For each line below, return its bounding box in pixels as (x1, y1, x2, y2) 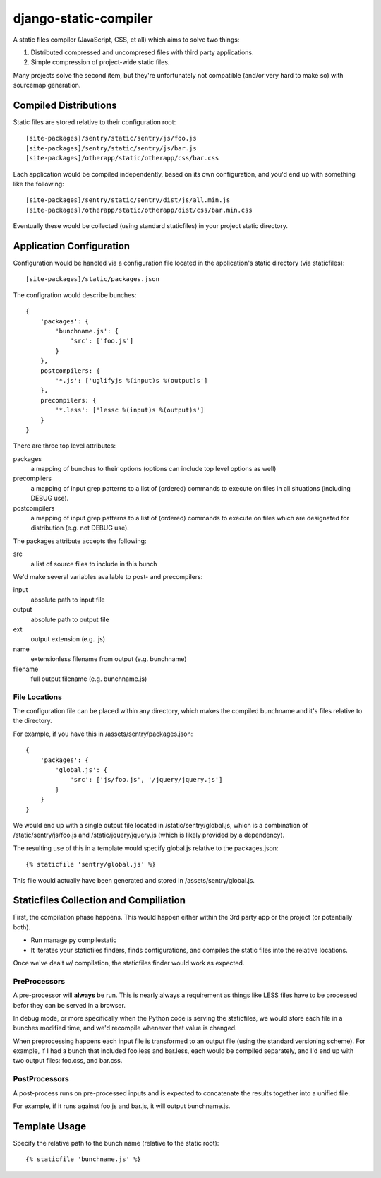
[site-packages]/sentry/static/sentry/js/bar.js (25, 144, 197, 152)
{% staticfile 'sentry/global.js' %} (25, 860, 157, 869)
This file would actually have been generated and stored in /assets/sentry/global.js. (13, 876, 255, 884)
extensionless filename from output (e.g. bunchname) (30, 655, 187, 663)
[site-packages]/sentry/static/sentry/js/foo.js (25, 134, 197, 143)
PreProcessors (13, 976, 66, 986)
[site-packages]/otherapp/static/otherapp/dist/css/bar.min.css (25, 206, 253, 214)
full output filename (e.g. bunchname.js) (30, 674, 147, 683)
